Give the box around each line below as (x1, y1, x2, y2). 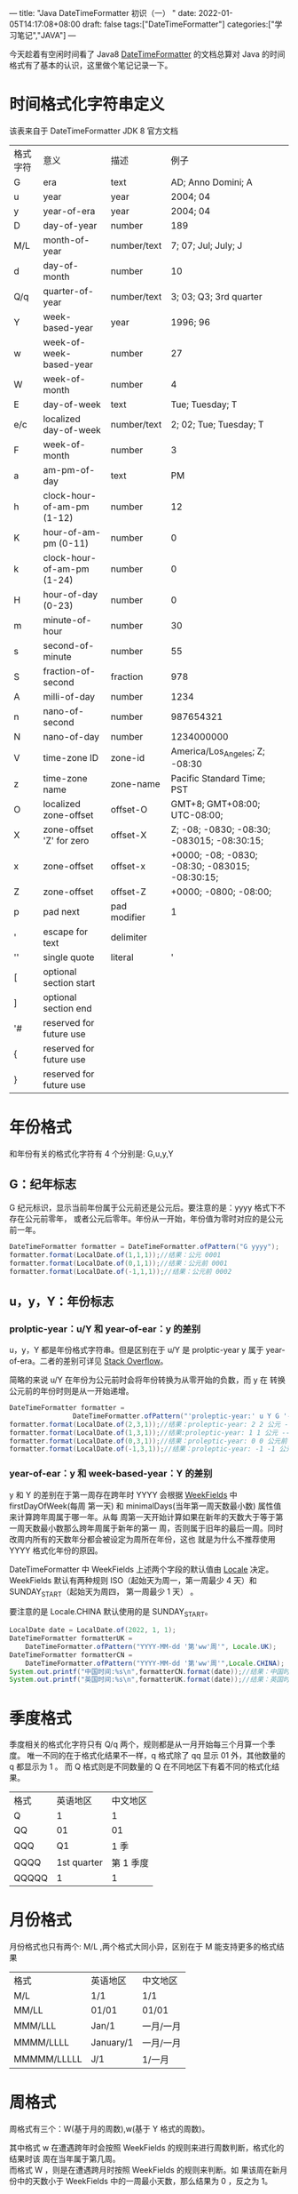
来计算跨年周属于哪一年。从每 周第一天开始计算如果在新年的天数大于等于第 (9, 1511, 284, 1522)
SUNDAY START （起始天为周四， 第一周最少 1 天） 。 (9, 1586, 199, 1598)
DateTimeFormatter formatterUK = (9, 1634, 133, 1643)
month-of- (43, 234, 90, 246)
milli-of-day (43, 690, 96, 702)
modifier (110, 911, 146, 924)
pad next (43, 906, 80, 918)
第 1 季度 (111, 1857, 149, 1870)
